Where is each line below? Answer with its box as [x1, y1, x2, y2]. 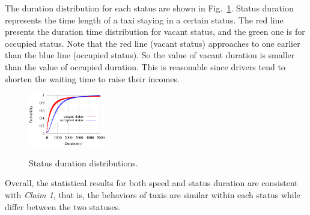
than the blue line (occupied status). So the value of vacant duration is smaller [5, 49, 295, 61]
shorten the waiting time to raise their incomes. [5, 72, 180, 85]
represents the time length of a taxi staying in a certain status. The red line [5, 13, 284, 26]
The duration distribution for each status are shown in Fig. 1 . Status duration [5, 2, 294, 14]
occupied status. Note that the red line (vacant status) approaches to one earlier [5, 37, 300, 49]
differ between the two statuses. [5, 200, 121, 213]
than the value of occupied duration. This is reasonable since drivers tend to [5, 60, 285, 73]
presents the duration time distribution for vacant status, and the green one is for [5, 25, 305, 38]
